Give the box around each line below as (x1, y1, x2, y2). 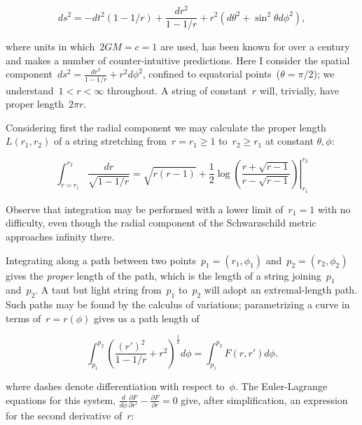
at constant (265, 134, 314, 148)
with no (317, 201, 351, 216)
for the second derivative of (6, 408, 123, 422)
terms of (6, 310, 41, 325)
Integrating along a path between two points (6, 252, 196, 267)
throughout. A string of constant (106, 82, 247, 97)
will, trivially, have (259, 82, 340, 97)
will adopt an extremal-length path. (204, 282, 358, 297)
